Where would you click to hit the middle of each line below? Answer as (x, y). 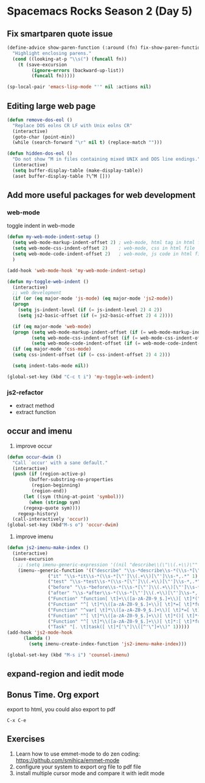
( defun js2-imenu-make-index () (48, 548)
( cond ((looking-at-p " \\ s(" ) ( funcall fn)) (70, 59)
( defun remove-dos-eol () (40, 120)
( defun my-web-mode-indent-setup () (53, 237)
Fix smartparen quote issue (60, 34)
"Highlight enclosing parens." (52, 53)
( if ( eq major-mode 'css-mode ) (52, 349)
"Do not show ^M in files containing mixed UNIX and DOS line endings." (106, 160)
